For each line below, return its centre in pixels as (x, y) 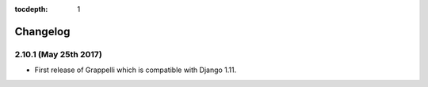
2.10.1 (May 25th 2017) (58, 54)
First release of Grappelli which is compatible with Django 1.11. (136, 70)
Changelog (42, 31)
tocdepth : (31, 9)
